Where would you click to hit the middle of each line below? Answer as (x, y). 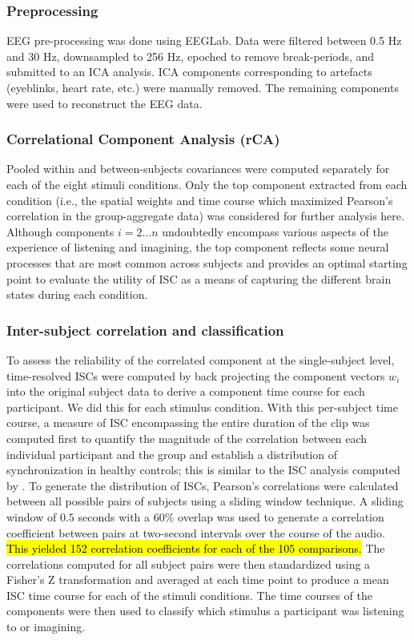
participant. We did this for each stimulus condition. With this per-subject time (202, 407)
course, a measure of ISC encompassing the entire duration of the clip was (188, 423)
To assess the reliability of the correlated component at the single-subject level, (201, 359)
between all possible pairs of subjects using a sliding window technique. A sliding (205, 501)
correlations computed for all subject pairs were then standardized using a (189, 564)
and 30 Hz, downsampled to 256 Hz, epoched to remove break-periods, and (191, 56)
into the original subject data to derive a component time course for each (186, 391)
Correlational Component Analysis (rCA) (143, 139)
